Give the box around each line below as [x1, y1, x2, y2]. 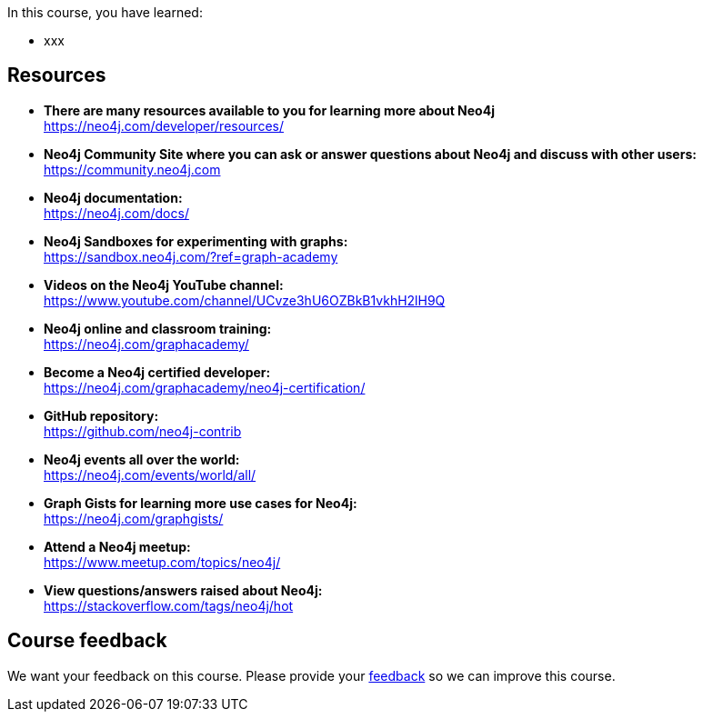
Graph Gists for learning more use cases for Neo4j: [44, 494, 357, 511]
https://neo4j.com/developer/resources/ [44, 117, 284, 134]
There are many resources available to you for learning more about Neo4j [44, 102, 495, 118]
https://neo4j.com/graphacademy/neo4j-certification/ [44, 379, 366, 395]
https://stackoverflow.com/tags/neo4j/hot [44, 597, 294, 614]
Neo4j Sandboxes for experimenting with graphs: [44, 233, 348, 249]
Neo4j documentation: [44, 189, 183, 205]
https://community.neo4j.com [44, 161, 221, 177]
